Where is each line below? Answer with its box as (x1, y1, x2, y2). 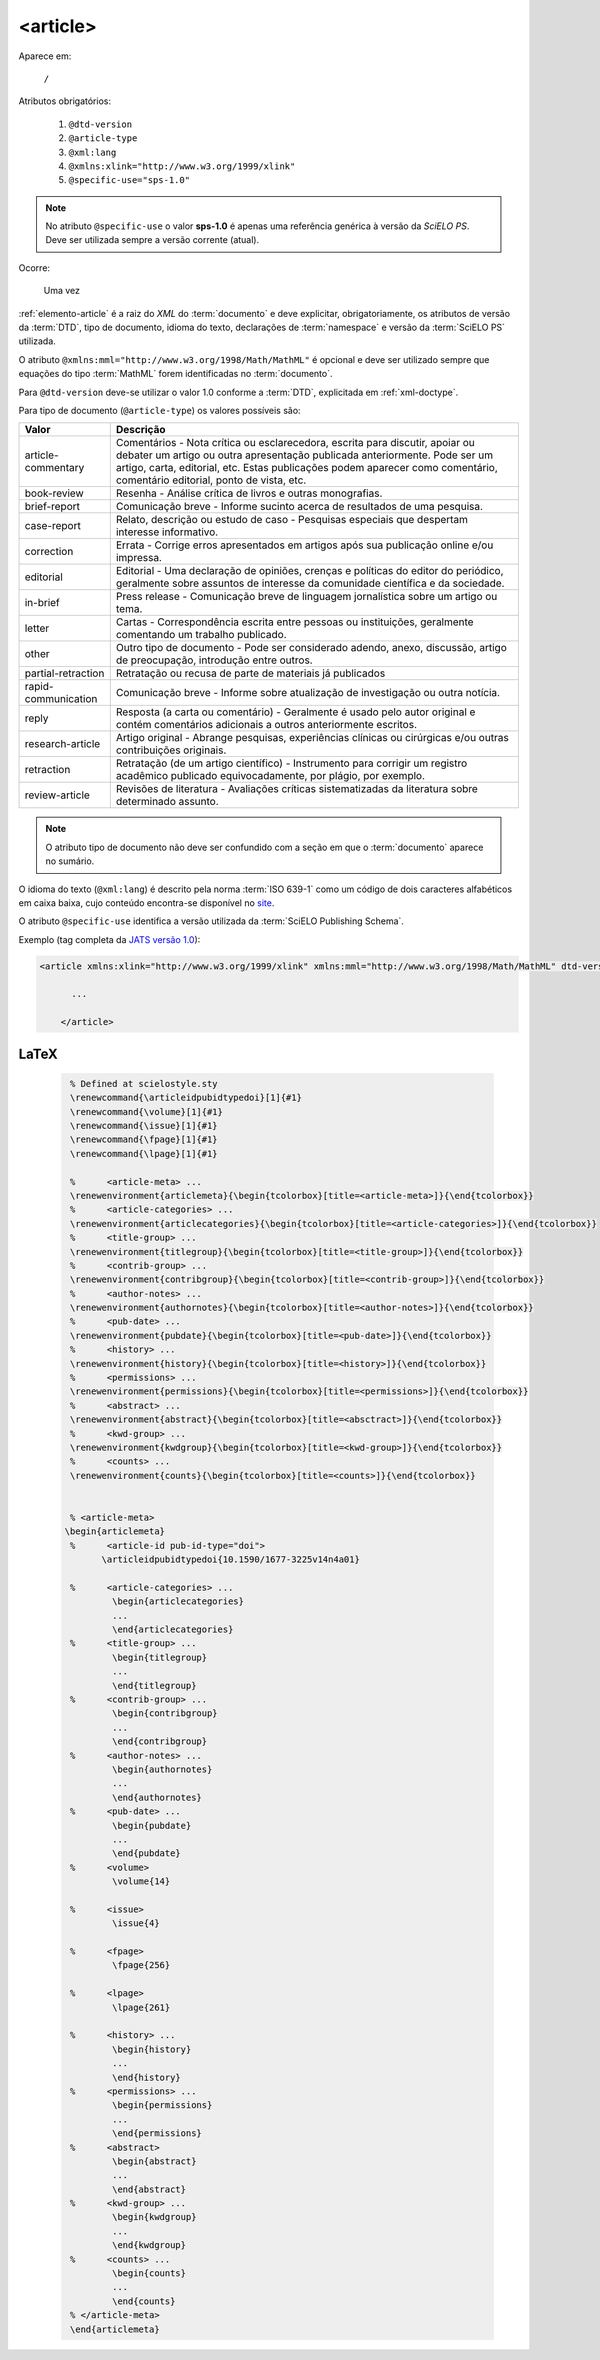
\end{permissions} (111, 2128, 202, 2139)
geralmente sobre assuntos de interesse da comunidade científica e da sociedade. (115, 576, 505, 590)
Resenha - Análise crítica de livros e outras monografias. (115, 486, 383, 500)
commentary (24, 461, 85, 475)
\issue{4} (111, 1918, 160, 1929)
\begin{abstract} (111, 2155, 197, 2167)
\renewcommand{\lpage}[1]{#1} (70, 1148, 219, 1159)
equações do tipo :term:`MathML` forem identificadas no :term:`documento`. (18, 368, 334, 380)
